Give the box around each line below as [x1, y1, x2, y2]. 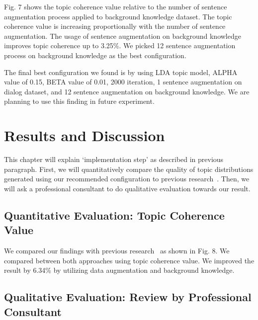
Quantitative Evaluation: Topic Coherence [4, 207, 225, 223]
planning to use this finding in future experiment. [4, 96, 155, 106]
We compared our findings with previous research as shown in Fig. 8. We [4, 245, 230, 256]
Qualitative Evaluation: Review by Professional [4, 289, 252, 305]
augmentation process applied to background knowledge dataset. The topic [4, 11, 232, 21]
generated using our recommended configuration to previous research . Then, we [4, 173, 250, 184]
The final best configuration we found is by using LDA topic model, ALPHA [4, 67, 238, 77]
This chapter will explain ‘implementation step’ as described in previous [4, 154, 224, 164]
